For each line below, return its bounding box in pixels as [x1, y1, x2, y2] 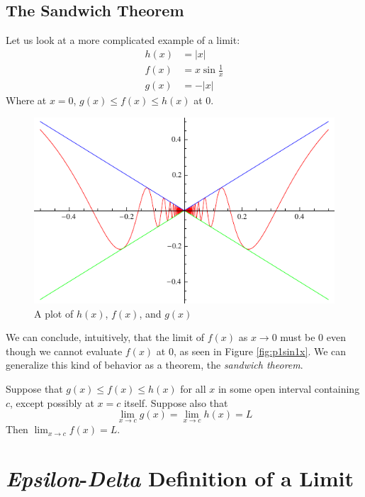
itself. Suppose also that [123, 395, 228, 410]
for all [180, 381, 206, 396]
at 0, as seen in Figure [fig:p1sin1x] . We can [156, 343, 347, 358]
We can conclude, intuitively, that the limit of [6, 330, 205, 345]
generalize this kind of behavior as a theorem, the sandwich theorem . [6, 357, 303, 372]
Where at [6, 93, 47, 108]
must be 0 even [280, 330, 346, 345]
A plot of [34, 306, 74, 320]
